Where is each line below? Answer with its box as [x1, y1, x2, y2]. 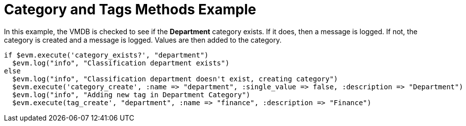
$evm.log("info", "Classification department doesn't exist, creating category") [12, 74, 338, 83]
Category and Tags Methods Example [4, 1, 257, 18]
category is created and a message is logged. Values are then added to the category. [4, 35, 282, 44]
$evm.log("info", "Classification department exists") [12, 59, 230, 67]
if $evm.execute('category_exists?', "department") [4, 51, 209, 59]
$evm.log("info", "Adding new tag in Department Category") [12, 90, 251, 99]
